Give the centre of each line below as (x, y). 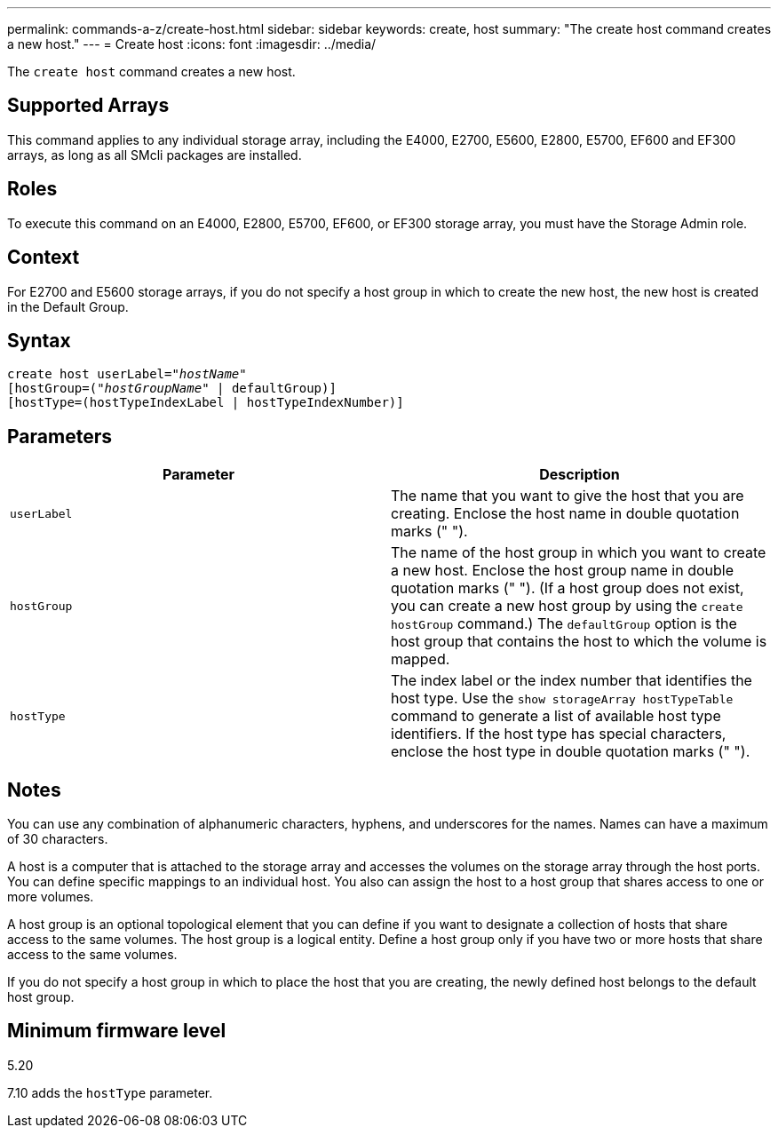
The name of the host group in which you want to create (579, 553)
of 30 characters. (58, 839)
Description (580, 475)
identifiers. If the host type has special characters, (559, 734)
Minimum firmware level (117, 1031)
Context (44, 258)
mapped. (421, 659)
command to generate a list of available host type (556, 716)
